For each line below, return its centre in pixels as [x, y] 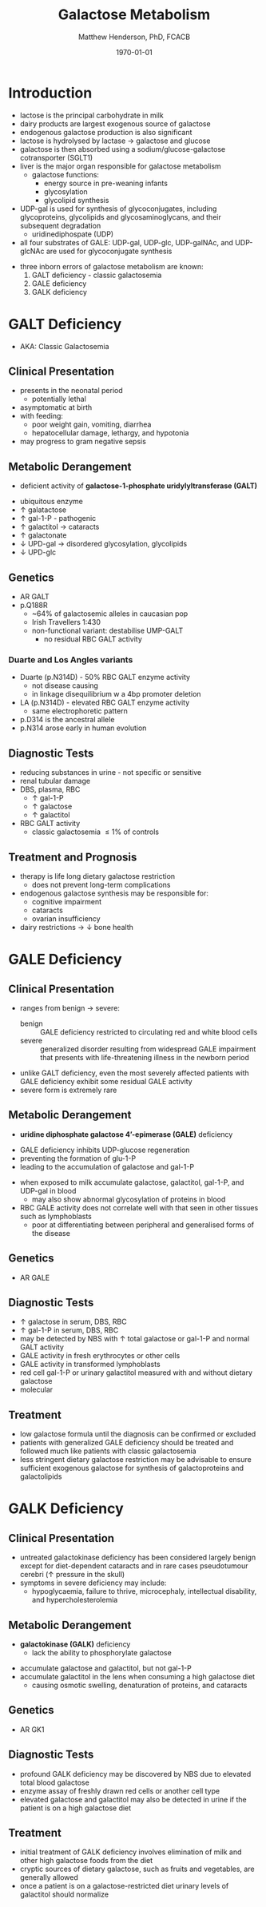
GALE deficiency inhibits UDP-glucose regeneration [105, 1150]
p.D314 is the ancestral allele [67, 720]
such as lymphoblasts [56, 1216]
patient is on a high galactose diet [75, 1808]
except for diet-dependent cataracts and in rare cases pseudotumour [134, 1566]
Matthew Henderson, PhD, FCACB [134, 37]
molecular [36, 1390]
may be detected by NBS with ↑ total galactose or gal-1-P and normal [135, 1339]
